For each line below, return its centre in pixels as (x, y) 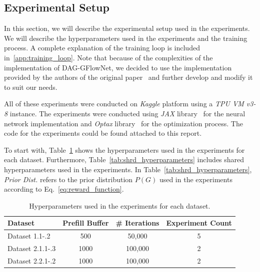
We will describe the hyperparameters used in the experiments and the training (126, 38)
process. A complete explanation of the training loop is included (102, 48)
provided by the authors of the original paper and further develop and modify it (128, 77)
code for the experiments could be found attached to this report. (103, 133)
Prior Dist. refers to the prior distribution (68, 179)
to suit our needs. (31, 87)
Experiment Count (199, 223)
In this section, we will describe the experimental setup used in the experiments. (127, 28)
